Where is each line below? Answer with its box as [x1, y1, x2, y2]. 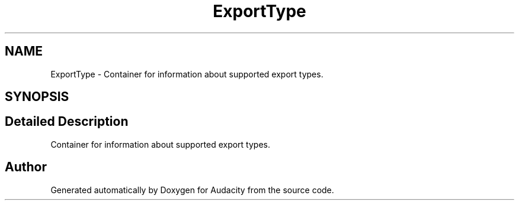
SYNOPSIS [5, 89, 69, 105]
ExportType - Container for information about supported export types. [50, 69, 323, 79]
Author [5, 160, 47, 175]
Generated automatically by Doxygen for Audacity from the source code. [50, 184, 334, 195]
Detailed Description [5, 114, 129, 129]
